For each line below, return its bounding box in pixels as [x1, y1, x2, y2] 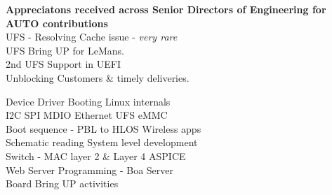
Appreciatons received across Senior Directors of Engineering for [6, 2, 326, 16]
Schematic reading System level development [6, 135, 198, 150]
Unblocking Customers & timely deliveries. [6, 70, 190, 85]
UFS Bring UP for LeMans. [6, 43, 124, 57]
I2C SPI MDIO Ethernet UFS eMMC [6, 108, 168, 122]
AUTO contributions [6, 15, 108, 30]
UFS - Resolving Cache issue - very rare [6, 29, 178, 44]
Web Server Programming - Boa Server [6, 162, 174, 177]
